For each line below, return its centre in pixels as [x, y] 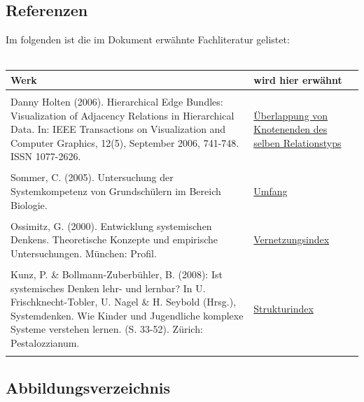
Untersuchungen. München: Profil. [84, 253]
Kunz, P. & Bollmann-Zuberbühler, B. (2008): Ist [117, 274]
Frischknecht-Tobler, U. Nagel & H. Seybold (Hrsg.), [124, 302]
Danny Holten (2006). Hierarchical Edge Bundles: [117, 101]
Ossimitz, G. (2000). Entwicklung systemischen [111, 225]
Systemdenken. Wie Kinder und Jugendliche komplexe [127, 315]
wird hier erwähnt [298, 79]
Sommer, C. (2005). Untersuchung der [92, 177]
